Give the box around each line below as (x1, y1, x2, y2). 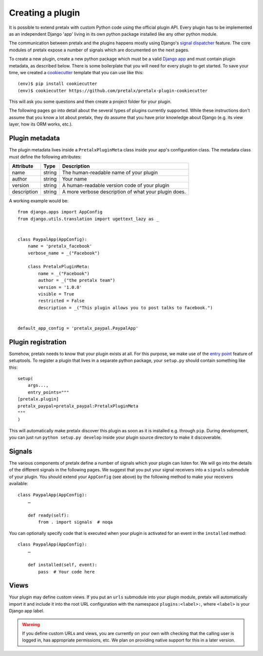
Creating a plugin (9, 7, 80, 18)
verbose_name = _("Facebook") (27, 250, 100, 256)
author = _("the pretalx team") (38, 277, 115, 283)
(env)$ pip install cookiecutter (18, 81, 97, 86)
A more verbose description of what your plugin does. (62, 188, 186, 195)
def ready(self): (27, 512, 69, 518)
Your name (62, 175, 87, 182)
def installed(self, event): (27, 562, 97, 568)
